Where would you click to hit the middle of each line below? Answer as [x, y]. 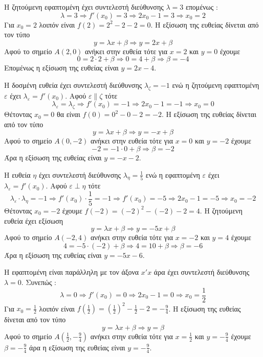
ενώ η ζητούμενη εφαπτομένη [216, 85]
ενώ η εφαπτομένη [173, 174]
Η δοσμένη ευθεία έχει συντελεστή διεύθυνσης [73, 85]
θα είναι [68, 114]
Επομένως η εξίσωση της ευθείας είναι [61, 68]
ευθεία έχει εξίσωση [34, 220]
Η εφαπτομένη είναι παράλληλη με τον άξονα [72, 272]
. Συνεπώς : [39, 282]
